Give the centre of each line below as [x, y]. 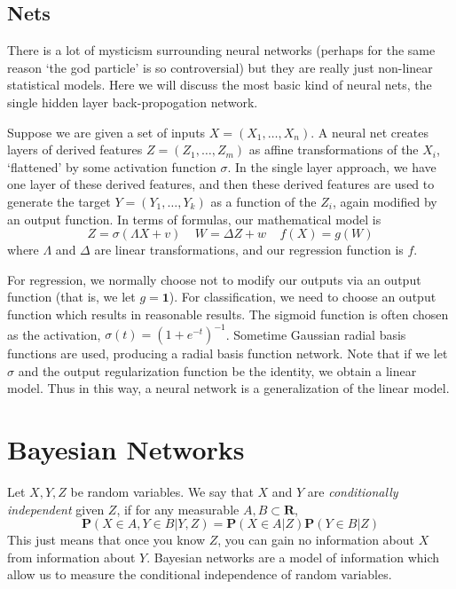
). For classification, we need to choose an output [303, 297]
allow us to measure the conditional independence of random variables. [200, 574]
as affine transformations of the [334, 149]
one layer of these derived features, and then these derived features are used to [221, 184]
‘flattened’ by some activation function [112, 166]
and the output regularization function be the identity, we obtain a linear [217, 370]
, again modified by [385, 201]
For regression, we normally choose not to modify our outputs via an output [214, 279]
